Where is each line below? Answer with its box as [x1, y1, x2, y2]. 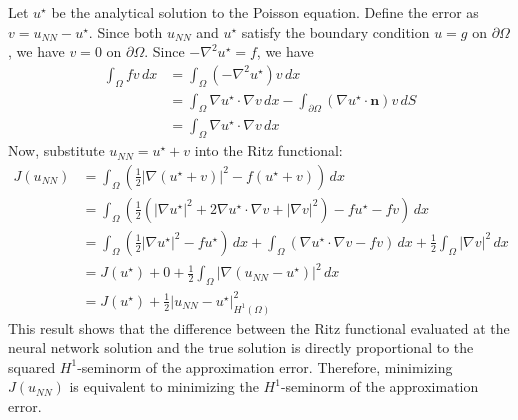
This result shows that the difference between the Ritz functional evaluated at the [8, 317, 510, 338]
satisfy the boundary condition [241, 21, 430, 42]
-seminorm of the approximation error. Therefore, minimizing [77, 356, 453, 377]
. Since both [88, 21, 163, 42]
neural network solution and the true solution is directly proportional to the [8, 337, 474, 358]
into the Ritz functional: [194, 140, 343, 161]
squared [8, 356, 56, 377]
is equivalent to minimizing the [69, 376, 259, 397]
